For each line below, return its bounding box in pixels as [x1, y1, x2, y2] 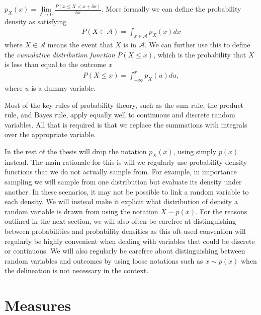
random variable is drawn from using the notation [5, 206, 158, 216]
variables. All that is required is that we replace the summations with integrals [5, 119, 247, 130]
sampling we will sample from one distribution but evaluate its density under [5, 176, 242, 187]
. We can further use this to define [144, 39, 250, 49]
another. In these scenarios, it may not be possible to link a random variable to [5, 186, 249, 197]
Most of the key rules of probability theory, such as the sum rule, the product [5, 99, 244, 110]
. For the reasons [195, 206, 247, 216]
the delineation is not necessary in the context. [5, 265, 149, 276]
